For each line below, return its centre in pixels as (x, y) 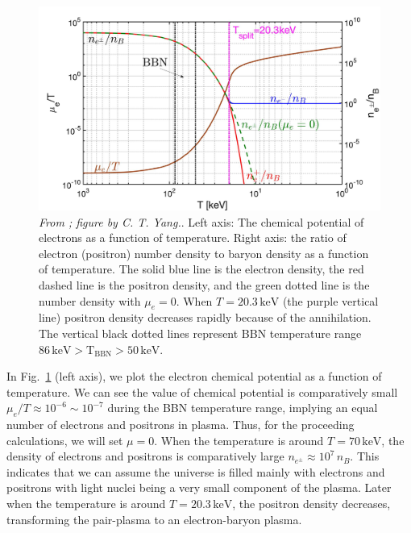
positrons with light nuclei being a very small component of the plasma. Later (199, 487)
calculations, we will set (65, 440)
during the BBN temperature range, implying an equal (243, 408)
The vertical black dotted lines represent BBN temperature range (200, 333)
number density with (90, 300)
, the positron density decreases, (311, 504)
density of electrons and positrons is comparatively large (145, 456)
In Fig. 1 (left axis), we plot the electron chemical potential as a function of (194, 376)
